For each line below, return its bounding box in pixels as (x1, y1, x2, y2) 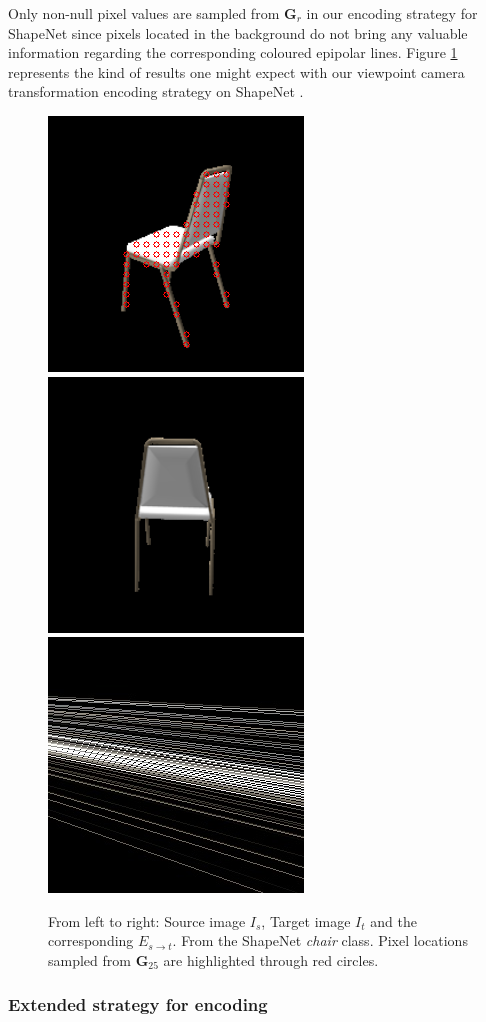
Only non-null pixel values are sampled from (8, 3, 280, 23)
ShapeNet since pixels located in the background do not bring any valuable (8, 22, 468, 43)
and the (370, 910, 417, 931)
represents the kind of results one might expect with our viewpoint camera (8, 61, 465, 82)
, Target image (261, 910, 351, 931)
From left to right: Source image (48, 910, 246, 931)
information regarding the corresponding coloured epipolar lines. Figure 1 (8, 42, 458, 63)
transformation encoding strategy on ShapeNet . (8, 81, 304, 102)
